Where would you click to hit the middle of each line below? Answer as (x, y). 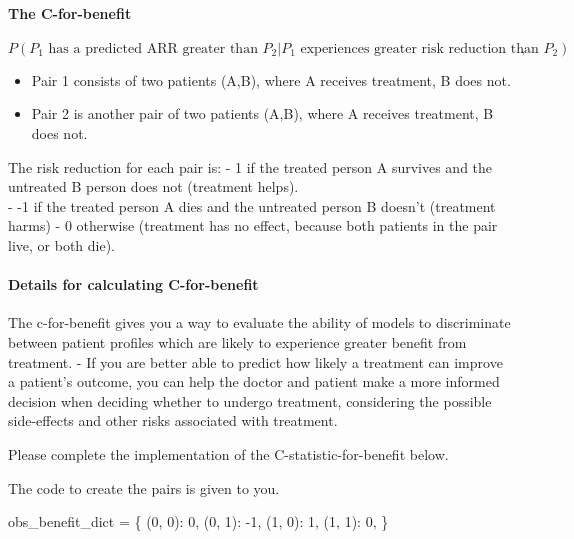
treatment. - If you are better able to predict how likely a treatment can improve (255, 361)
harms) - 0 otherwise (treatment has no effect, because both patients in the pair (253, 225)
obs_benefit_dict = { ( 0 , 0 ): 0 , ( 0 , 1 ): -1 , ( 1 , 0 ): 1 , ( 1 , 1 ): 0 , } (198, 521)
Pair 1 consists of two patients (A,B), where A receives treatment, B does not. (271, 79)
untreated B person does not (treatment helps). (153, 186)
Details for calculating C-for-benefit (133, 284)
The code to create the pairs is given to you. (144, 487)
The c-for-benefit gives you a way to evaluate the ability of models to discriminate (259, 322)
